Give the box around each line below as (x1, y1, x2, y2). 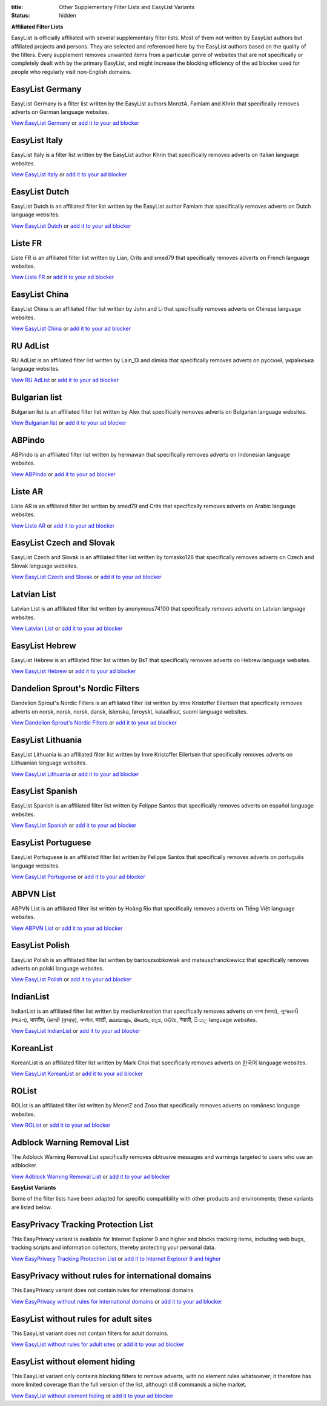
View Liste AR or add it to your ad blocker (11, 522, 115, 529)
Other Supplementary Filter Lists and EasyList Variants (59, 4, 195, 10)
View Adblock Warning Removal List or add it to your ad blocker (11, 1173, 171, 1180)
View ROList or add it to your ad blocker (11, 1121, 111, 1129)
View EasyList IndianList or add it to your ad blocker (11, 1027, 140, 1035)
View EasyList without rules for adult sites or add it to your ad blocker (11, 1341, 185, 1348)
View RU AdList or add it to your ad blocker (11, 376, 119, 383)
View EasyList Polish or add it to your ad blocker (11, 976, 132, 983)
